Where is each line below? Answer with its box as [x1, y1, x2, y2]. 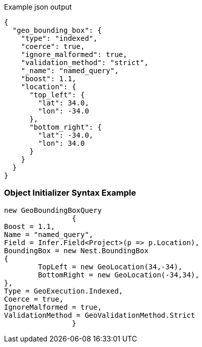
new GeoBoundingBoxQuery [4, 206, 102, 214]
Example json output [4, 3, 72, 11]
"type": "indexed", [21, 34, 98, 42]
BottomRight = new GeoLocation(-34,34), [38, 270, 199, 279]
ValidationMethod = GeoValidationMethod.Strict [4, 311, 195, 319]
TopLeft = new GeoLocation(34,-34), [38, 262, 183, 271]
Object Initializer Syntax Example [4, 188, 136, 198]
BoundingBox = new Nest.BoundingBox [4, 246, 149, 255]
